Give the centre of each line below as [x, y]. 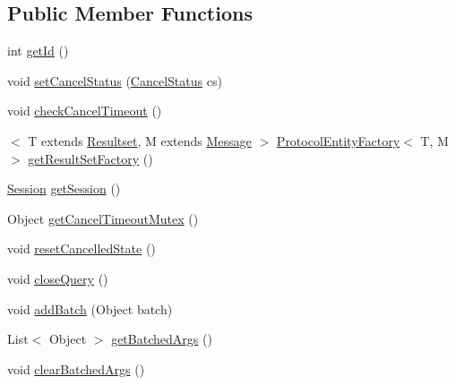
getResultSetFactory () [90, 158]
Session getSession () [64, 188]
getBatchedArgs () [162, 339]
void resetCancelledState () [82, 248]
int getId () [38, 51]
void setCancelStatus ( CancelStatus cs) [115, 80]
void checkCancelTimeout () [85, 111]
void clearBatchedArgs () [76, 368]
